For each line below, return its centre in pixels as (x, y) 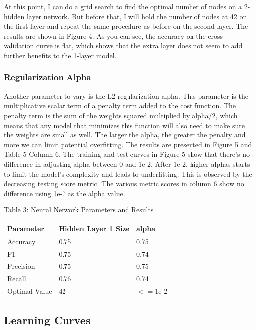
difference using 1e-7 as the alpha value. (64, 193)
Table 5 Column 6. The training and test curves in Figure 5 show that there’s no (127, 154)
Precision (21, 266)
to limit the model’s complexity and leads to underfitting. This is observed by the (128, 173)
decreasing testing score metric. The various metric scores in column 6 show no (124, 183)
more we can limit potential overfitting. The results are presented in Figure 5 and (128, 144)
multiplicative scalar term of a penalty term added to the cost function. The (120, 105)
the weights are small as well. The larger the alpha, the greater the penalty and (125, 135)
